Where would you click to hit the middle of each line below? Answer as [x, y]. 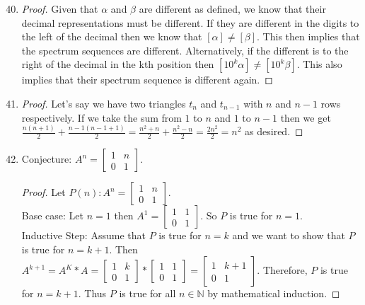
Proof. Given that [60, 8]
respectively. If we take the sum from [102, 117]
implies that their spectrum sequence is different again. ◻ [147, 80]
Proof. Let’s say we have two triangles [104, 103]
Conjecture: [47, 159]
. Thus [92, 293]
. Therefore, [282, 270]
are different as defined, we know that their [232, 8]
